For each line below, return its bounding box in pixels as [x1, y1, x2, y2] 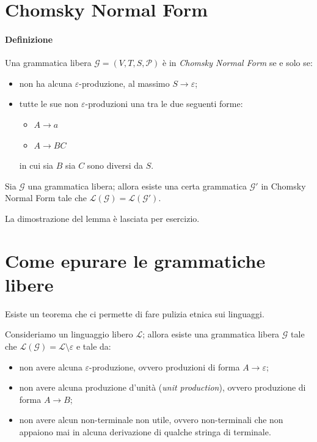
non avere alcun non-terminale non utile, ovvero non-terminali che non [19, 413, 283, 426]
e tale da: [76, 340, 111, 353]
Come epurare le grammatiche [5, 248, 266, 273]
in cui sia [19, 159, 54, 172]
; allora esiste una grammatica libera [142, 328, 280, 341]
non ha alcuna [19, 76, 73, 89]
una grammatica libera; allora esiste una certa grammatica [27, 179, 247, 192]
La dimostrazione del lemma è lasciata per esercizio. [5, 212, 200, 224]
